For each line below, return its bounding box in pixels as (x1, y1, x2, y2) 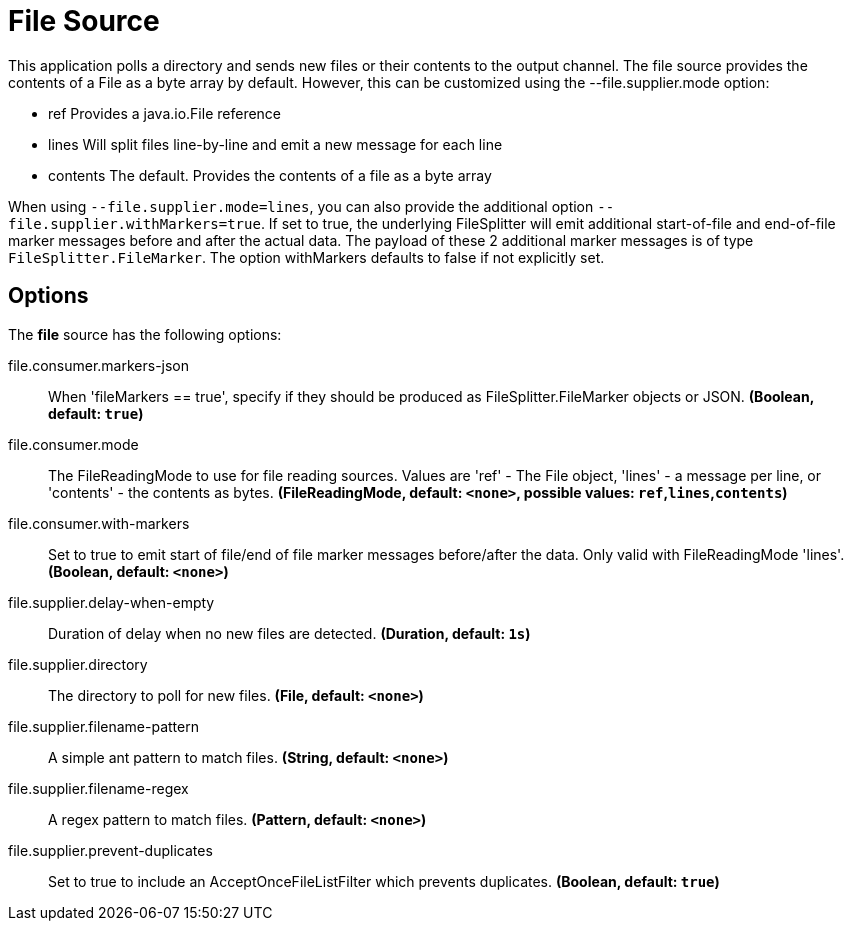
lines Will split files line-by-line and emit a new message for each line (48, 135, 503, 153)
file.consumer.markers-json (8, 356, 190, 374)
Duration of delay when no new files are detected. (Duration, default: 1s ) (48, 624, 531, 642)
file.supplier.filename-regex (8, 779, 189, 797)
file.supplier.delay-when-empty (8, 593, 215, 611)
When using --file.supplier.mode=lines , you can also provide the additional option (8, 197, 594, 215)
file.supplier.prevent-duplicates (8, 841, 213, 859)
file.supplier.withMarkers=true (8, 215, 261, 232)
